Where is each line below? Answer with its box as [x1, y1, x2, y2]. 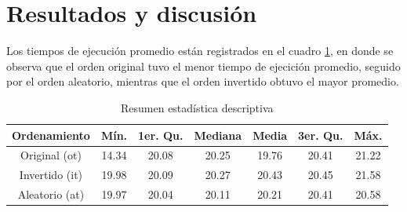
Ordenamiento [12, 126, 90, 143]
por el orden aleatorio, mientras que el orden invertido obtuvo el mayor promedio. [6, 73, 399, 90]
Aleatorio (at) [17, 186, 85, 203]
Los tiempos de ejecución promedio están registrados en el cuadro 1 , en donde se [6, 42, 394, 59]
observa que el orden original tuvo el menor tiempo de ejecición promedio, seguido [6, 57, 401, 74]
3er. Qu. [298, 126, 343, 143]
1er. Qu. [138, 126, 184, 143]
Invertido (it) [19, 166, 83, 183]
